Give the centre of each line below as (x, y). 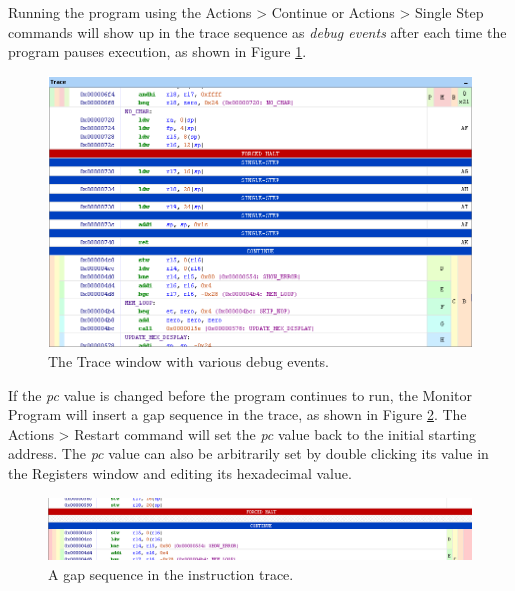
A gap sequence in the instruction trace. (171, 573)
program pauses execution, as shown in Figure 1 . (157, 51)
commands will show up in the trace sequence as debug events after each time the (257, 31)
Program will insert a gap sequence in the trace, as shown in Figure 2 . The (237, 414)
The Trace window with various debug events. (188, 361)
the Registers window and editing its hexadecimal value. (180, 472)
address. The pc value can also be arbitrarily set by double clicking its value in (248, 453)
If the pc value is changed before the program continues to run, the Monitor (240, 394)
